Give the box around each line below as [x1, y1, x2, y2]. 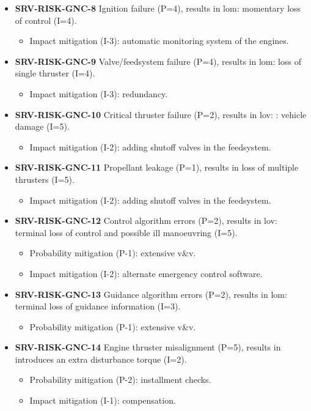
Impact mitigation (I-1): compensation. [29, 394, 176, 407]
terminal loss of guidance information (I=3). [15, 300, 181, 313]
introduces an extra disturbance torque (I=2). [15, 352, 187, 365]
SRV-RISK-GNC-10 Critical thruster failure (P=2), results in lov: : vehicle [15, 108, 307, 120]
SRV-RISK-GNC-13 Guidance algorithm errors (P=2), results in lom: [15, 287, 287, 300]
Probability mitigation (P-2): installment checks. [29, 373, 211, 386]
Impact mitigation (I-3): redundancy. [29, 87, 168, 100]
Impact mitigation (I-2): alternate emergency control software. [29, 267, 263, 280]
